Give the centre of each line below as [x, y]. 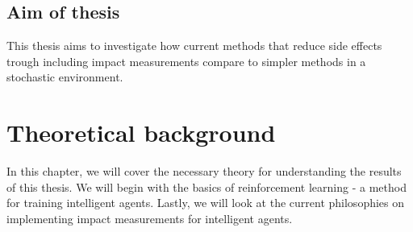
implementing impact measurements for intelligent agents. [150, 218]
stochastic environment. [65, 77]
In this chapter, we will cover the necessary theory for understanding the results [204, 171]
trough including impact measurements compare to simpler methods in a [186, 61]
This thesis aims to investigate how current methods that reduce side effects [194, 46]
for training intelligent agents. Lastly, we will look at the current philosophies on [206, 203]
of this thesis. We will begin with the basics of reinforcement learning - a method [206, 186]
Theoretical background [141, 133]
